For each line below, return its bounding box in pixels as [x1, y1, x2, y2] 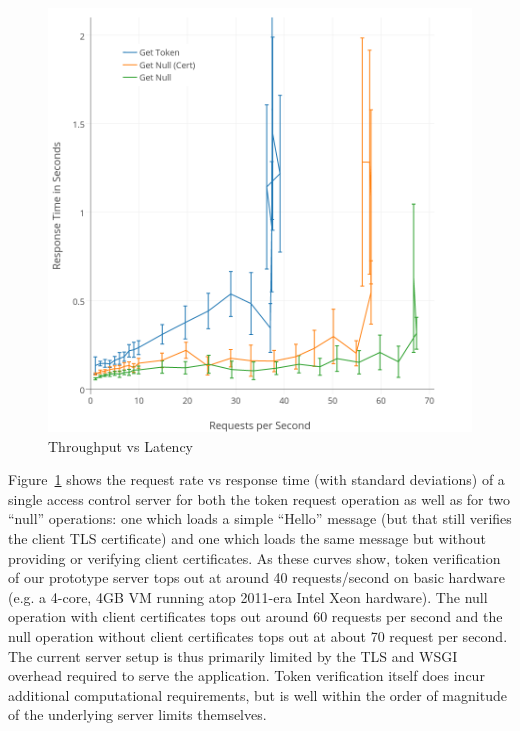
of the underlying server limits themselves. [8, 704, 267, 725]
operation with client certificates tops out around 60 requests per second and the [8, 606, 503, 627]
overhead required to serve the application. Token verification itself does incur [8, 665, 485, 686]
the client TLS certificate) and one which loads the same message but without [8, 527, 487, 548]
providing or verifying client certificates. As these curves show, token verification [8, 547, 501, 568]
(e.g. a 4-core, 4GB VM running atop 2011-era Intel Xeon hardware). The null [8, 586, 488, 607]
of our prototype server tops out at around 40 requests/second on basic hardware [8, 567, 505, 588]
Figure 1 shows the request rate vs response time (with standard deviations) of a [8, 469, 505, 490]
